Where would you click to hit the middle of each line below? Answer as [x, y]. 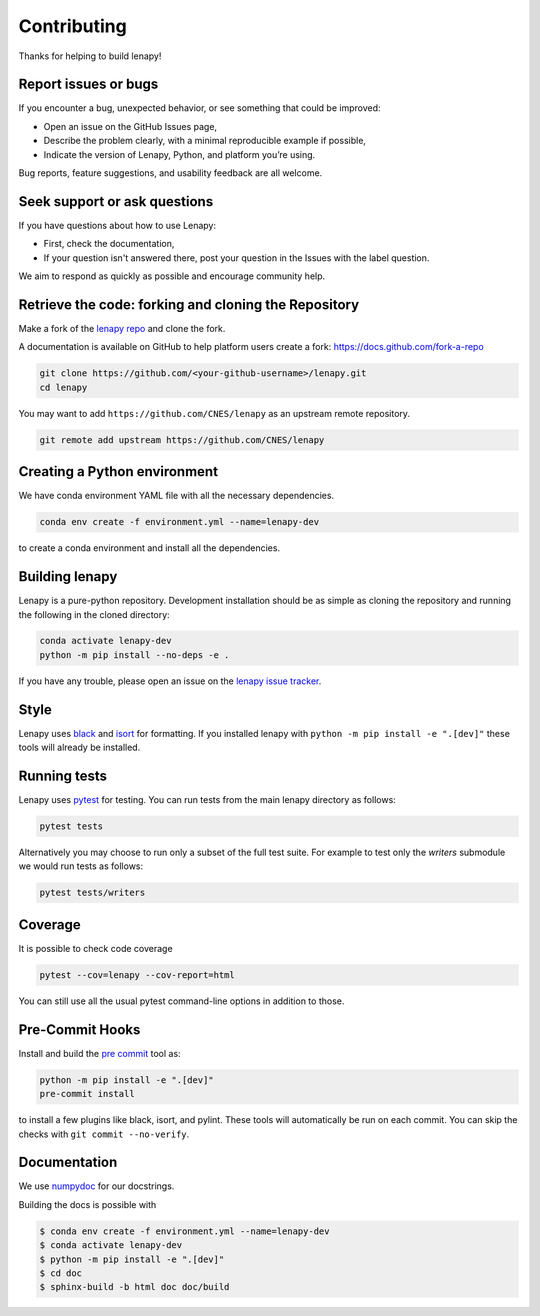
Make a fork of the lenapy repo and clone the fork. [122, 328]
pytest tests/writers [92, 893]
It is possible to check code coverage [96, 948]
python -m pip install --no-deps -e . [134, 654]
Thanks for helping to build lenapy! [90, 56]
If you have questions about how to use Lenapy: [117, 225]
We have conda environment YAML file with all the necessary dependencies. [176, 496]
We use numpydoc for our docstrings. [96, 1186]
